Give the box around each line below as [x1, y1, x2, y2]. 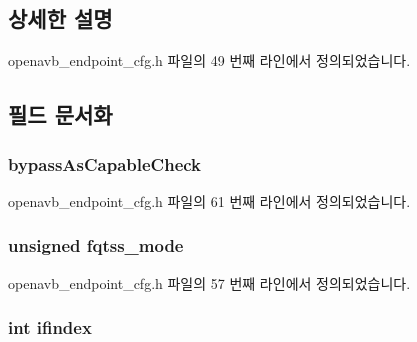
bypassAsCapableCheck [8, 151, 202, 176]
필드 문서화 [8, 99, 113, 130]
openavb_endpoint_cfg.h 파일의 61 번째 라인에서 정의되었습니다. [8, 190, 411, 211]
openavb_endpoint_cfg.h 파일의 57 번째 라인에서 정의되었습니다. [8, 272, 411, 293]
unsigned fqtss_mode [8, 233, 184, 258]
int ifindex [8, 315, 92, 340]
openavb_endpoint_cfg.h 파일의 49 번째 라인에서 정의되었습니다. [8, 50, 411, 71]
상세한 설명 [8, 3, 113, 34]
